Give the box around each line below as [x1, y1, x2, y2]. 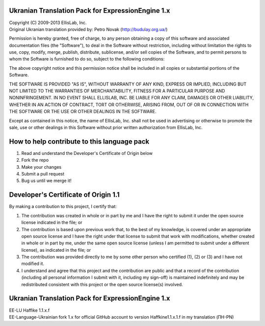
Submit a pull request [21, 171, 65, 177]
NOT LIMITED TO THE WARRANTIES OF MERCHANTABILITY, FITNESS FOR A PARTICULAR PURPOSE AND [9, 88, 225, 94]
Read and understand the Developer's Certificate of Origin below [21, 150, 153, 156]
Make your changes [21, 164, 61, 170]
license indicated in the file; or [21, 219, 82, 226]
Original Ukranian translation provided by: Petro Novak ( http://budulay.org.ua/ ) [9, 26, 168, 32]
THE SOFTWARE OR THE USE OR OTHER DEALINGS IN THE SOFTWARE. [9, 109, 157, 115]
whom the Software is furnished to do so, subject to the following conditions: [9, 56, 165, 62]
